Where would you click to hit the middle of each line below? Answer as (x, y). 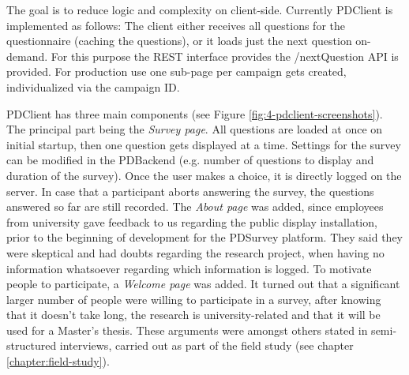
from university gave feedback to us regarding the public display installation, (192, 221)
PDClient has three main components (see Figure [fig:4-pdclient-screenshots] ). (195, 113)
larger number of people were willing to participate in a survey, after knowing (194, 299)
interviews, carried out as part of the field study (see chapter (206, 345)
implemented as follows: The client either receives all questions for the (176, 25)
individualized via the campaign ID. (93, 86)
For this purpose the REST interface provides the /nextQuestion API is (225, 56)
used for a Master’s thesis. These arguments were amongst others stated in (187, 330)
